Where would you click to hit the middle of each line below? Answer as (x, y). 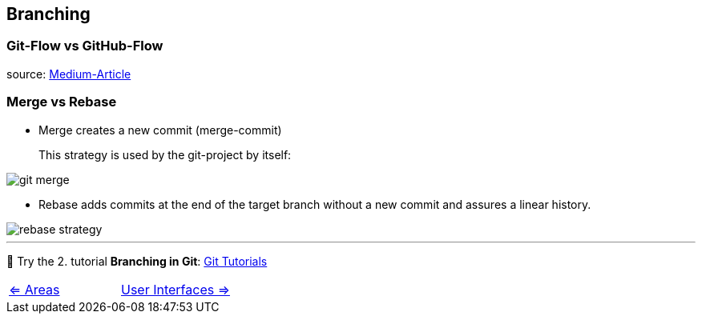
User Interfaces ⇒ (175, 289)
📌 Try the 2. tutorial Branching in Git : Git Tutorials (137, 261)
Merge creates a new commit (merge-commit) (160, 130)
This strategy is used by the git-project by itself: (165, 154)
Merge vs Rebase (62, 102)
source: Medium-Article (69, 74)
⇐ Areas (34, 289)
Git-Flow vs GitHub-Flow (85, 46)
